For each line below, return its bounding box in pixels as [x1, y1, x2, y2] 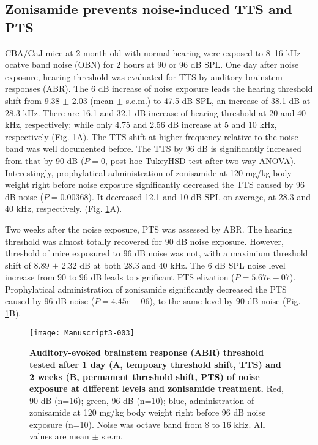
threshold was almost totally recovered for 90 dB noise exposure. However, [5, 234, 284, 247]
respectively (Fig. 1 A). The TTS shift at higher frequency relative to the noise [5, 130, 298, 143]
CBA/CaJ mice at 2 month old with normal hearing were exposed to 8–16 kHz [5, 46, 301, 59]
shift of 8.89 [5, 258, 50, 271]
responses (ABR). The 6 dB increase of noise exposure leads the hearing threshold [5, 82, 313, 95]
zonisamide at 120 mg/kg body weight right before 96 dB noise [29, 406, 266, 419]
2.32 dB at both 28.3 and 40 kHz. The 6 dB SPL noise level [61, 258, 286, 271]
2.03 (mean [72, 94, 114, 107]
